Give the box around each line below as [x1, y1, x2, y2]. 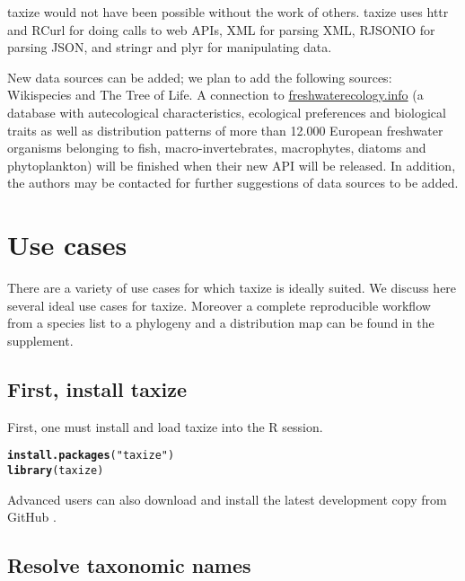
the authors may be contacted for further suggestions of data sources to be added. [7, 173, 459, 192]
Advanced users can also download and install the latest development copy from [7, 489, 447, 508]
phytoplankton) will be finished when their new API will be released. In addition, [7, 155, 456, 174]
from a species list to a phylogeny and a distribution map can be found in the [7, 313, 434, 332]
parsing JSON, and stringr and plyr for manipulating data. [7, 38, 332, 57]
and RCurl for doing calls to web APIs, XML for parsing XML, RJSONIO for [7, 20, 435, 39]
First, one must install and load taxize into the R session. [7, 417, 323, 436]
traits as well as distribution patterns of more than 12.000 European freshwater [7, 120, 443, 139]
